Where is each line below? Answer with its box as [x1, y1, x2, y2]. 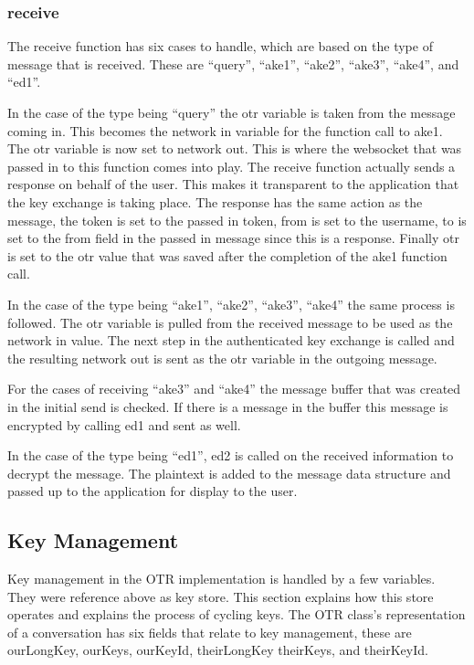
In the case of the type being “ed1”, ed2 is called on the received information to [7, 446, 454, 465]
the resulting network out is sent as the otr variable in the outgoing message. [7, 348, 437, 367]
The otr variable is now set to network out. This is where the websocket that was [7, 139, 462, 158]
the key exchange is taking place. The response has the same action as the [7, 192, 423, 211]
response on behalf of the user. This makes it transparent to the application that [7, 174, 459, 194]
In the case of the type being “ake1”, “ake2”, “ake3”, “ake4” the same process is [7, 294, 455, 313]
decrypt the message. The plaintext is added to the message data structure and [7, 463, 451, 482]
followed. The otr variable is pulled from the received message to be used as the [7, 312, 453, 332]
